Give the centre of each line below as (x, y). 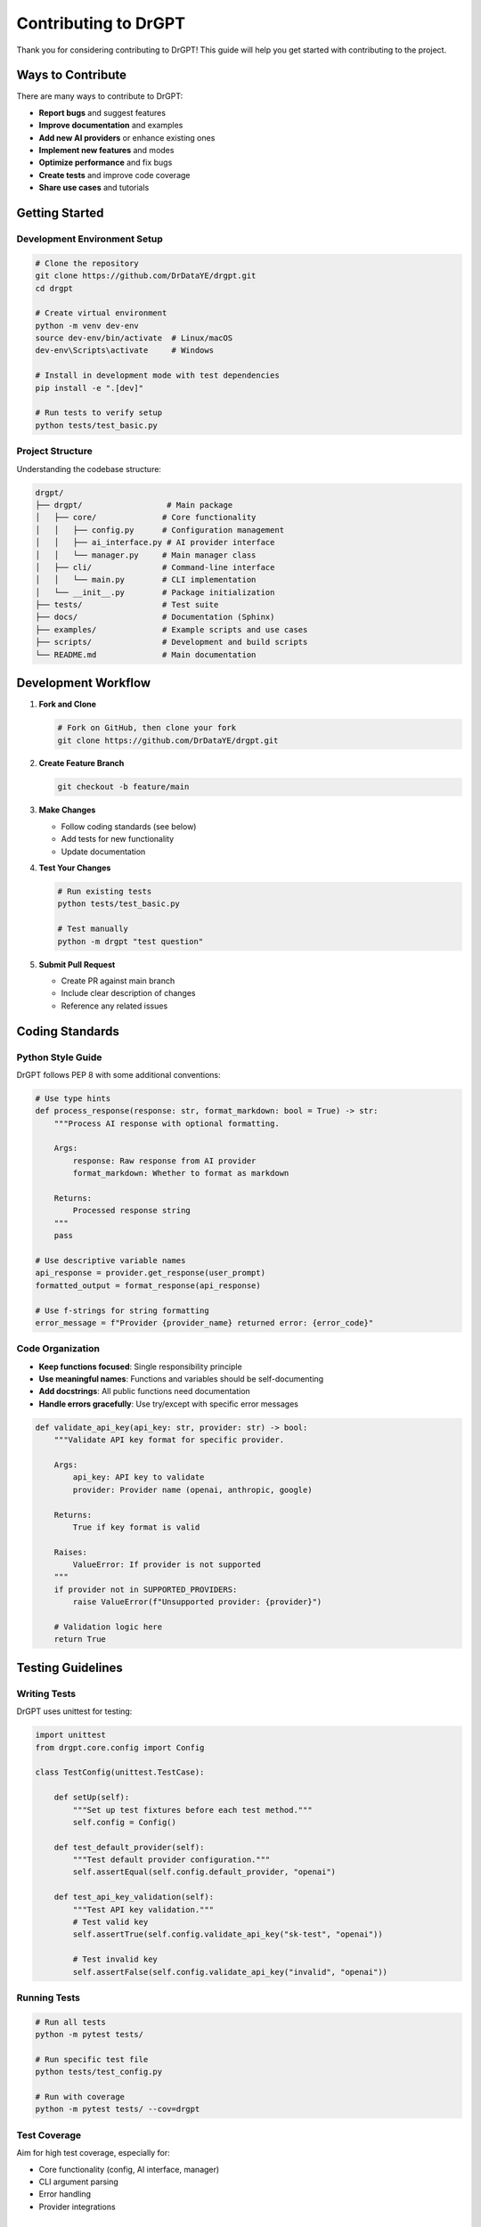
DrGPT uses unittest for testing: (74, 1711)
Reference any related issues (114, 1006)
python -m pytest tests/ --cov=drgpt (118, 2109)
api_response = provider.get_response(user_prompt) (151, 1273)
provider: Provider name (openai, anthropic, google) (192, 1489)
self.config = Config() (125, 1822)
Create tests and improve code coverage (114, 175)
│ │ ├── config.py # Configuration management (160, 530)
